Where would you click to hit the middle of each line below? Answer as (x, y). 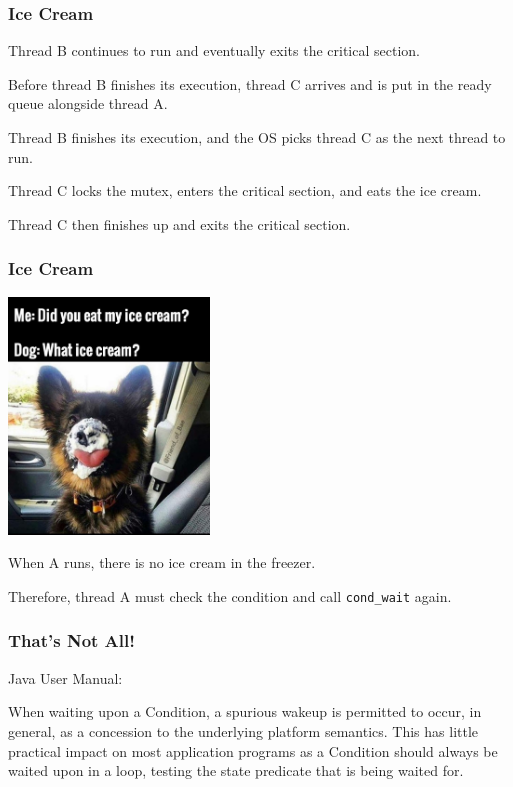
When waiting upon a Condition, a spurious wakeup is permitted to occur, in (245, 711)
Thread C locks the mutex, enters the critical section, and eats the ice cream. (245, 190)
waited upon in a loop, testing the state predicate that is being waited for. (236, 770)
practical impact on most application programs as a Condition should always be (253, 750)
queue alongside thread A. (88, 103)
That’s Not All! (71, 640)
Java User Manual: (65, 677)
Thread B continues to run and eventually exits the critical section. (214, 50)
